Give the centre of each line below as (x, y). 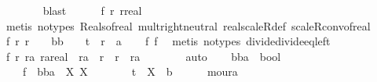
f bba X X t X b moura (130, 71)
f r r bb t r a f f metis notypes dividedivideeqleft (168, 41)
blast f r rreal (92, 10)
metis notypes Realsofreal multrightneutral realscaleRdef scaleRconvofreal (188, 25)
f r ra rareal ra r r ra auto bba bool (143, 56)
